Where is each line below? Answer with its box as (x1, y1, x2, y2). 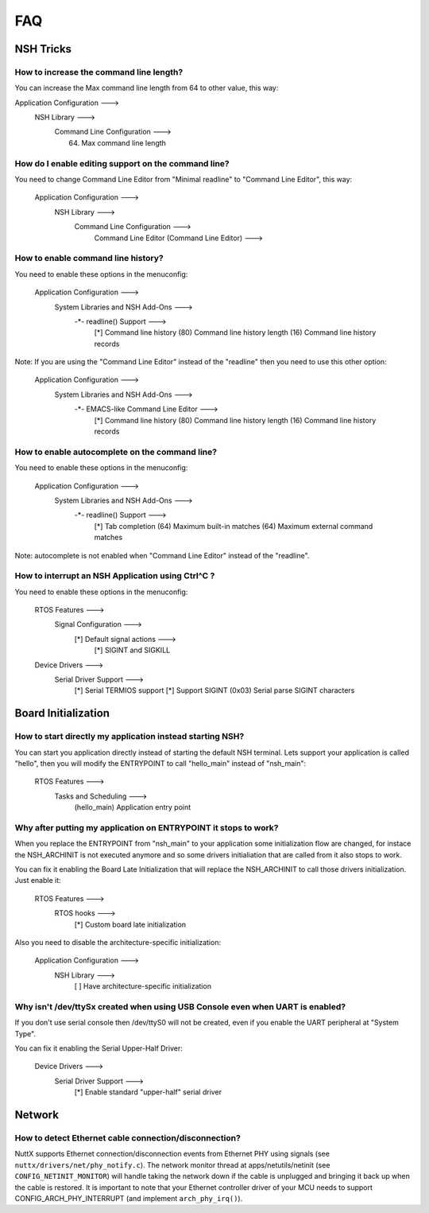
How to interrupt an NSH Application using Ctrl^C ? (14, 570, 215, 581)
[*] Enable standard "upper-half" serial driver (74, 1087, 222, 1097)
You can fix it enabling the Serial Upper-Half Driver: (14, 1044, 183, 1053)
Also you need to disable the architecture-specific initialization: (14, 937, 222, 947)
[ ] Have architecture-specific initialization (74, 982, 212, 991)
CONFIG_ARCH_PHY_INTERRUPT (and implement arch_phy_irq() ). (14, 1193, 243, 1203)
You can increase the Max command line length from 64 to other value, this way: (14, 84, 279, 93)
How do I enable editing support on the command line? (14, 157, 230, 169)
